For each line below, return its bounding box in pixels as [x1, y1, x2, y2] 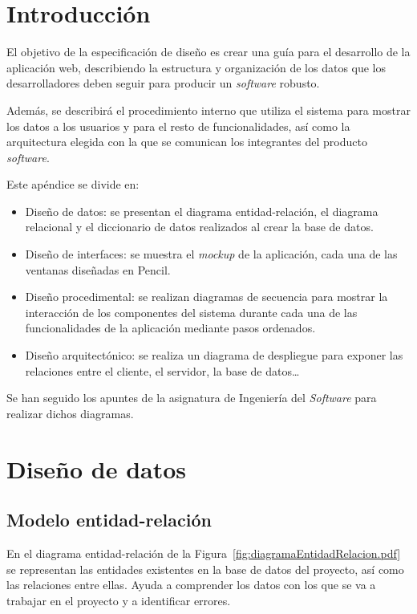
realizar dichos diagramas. [6, 405, 134, 421]
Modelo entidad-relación [6, 507, 212, 532]
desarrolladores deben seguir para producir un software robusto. [6, 75, 320, 91]
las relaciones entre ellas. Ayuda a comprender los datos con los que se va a [6, 576, 376, 593]
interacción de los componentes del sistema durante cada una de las [25, 303, 358, 320]
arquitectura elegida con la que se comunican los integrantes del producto [6, 133, 367, 150]
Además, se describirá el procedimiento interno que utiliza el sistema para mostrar [6, 101, 411, 118]
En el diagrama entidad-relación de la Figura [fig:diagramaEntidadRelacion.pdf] [6, 544, 401, 561]
